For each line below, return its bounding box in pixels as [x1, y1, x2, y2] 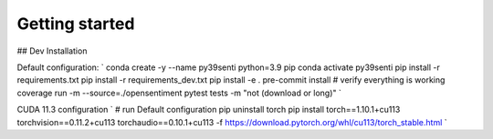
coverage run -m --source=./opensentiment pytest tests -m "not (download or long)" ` [16, 87, 341, 98]
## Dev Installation [16, 45, 88, 56]
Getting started [16, 14, 135, 34]
